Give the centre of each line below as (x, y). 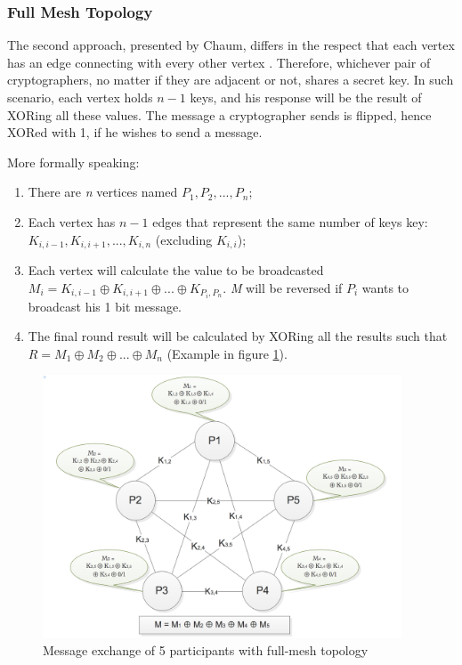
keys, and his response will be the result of (306, 97)
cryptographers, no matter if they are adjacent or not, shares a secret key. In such (231, 80)
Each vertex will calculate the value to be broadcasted (176, 270)
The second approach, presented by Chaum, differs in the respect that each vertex (231, 45)
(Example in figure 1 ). (227, 353)
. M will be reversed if (283, 287)
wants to (385, 287)
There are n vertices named (103, 192)
